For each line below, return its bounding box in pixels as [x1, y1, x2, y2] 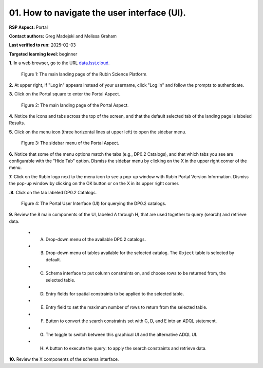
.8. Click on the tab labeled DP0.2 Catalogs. [9, 189, 97, 195]
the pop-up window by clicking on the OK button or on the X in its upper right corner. [9, 181, 180, 186]
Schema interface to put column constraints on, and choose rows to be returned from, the [45, 270, 226, 276]
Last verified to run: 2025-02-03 [9, 42, 76, 48]
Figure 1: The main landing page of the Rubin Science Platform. [21, 71, 148, 77]
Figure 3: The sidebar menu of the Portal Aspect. [21, 140, 119, 146]
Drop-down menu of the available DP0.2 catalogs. [45, 236, 146, 242]
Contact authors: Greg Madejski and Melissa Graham [9, 33, 117, 39]
